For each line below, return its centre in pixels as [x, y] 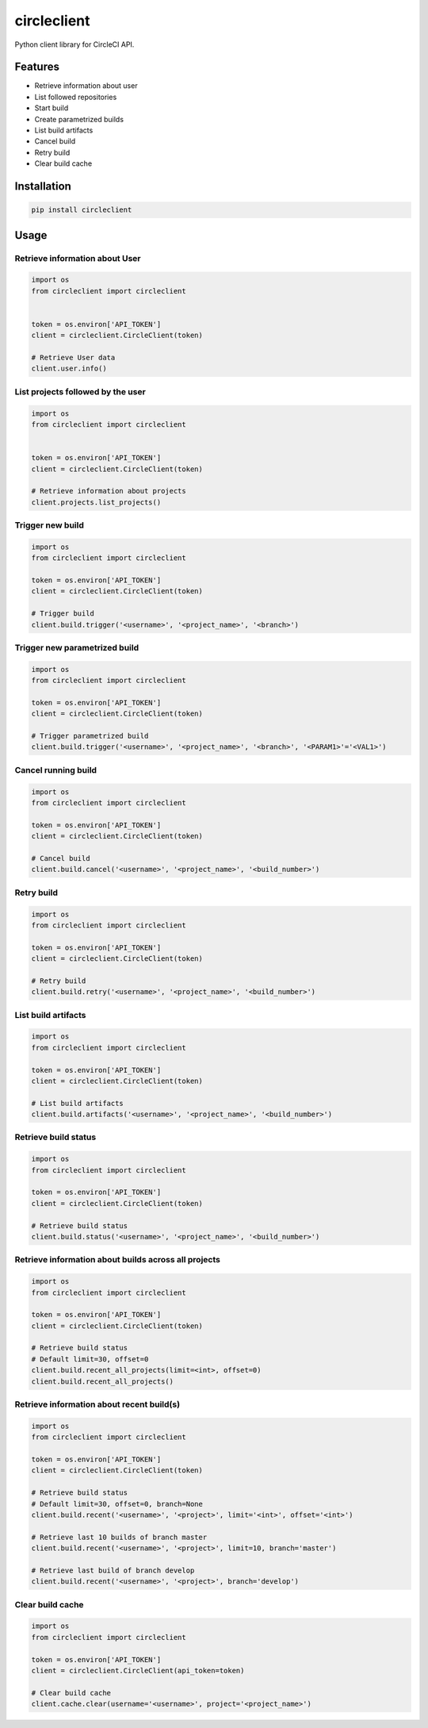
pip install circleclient [82, 210]
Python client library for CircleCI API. [75, 44]
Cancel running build [56, 770]
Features [37, 67]
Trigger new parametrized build [76, 647]
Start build [52, 108]
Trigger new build [50, 525]
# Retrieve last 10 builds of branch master [119, 1537]
